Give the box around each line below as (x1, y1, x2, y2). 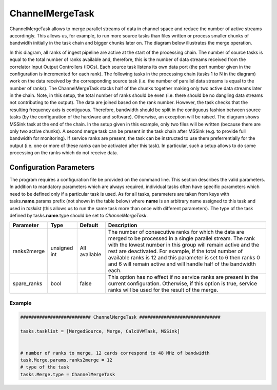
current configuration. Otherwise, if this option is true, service (108, 280, 258, 287)
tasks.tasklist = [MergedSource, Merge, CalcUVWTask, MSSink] (20, 329, 180, 334)
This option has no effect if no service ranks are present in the (108, 274, 259, 281)
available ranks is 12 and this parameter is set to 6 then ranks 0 (108, 254, 260, 261)
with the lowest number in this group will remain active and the (108, 241, 260, 249)
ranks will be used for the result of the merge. (108, 286, 219, 294)
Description (108, 222, 137, 229)
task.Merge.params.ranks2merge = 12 (20, 357, 113, 363)
